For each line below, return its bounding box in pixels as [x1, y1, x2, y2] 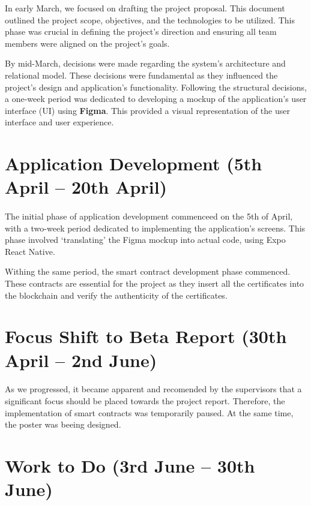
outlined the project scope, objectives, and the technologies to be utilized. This [5, 13, 295, 26]
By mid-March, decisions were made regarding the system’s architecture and [5, 57, 286, 70]
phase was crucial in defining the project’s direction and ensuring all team [5, 25, 277, 38]
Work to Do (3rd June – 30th [5, 453, 255, 477]
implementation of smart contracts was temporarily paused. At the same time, [5, 406, 294, 419]
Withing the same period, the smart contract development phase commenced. [5, 265, 291, 278]
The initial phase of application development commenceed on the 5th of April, [5, 210, 293, 223]
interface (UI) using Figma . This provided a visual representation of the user [5, 104, 290, 116]
